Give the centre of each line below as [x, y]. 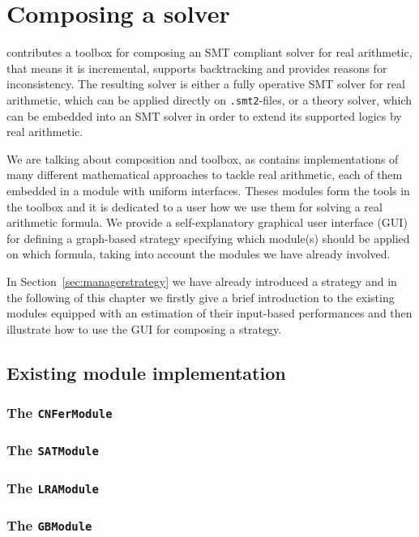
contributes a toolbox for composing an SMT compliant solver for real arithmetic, [209, 52]
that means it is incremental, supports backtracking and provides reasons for [197, 68]
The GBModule [49, 525]
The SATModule [53, 450]
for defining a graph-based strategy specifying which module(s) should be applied [208, 238]
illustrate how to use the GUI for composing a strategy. [144, 328]
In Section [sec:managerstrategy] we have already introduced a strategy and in [202, 281]
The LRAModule [53, 487]
